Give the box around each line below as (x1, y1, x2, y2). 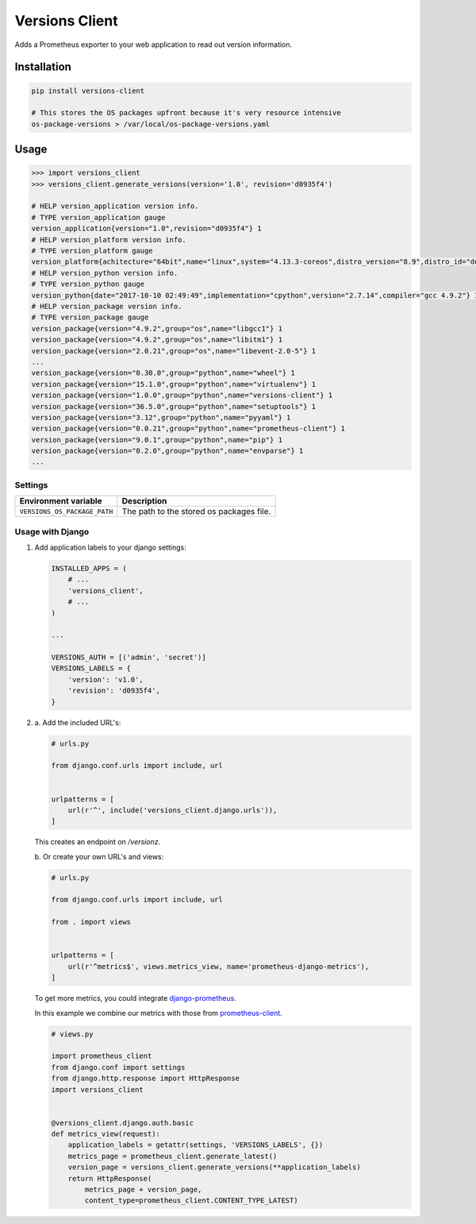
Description (121, 496, 167, 507)
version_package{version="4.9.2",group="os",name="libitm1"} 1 (31, 335, 283, 345)
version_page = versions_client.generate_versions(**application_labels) (67, 1163, 361, 1172)
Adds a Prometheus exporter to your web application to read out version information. (14, 40, 293, 49)
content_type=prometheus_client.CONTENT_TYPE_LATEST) (84, 1196, 298, 1205)
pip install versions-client (31, 86, 145, 95)
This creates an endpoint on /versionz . (34, 837, 161, 847)
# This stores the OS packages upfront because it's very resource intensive (31, 108, 341, 118)
